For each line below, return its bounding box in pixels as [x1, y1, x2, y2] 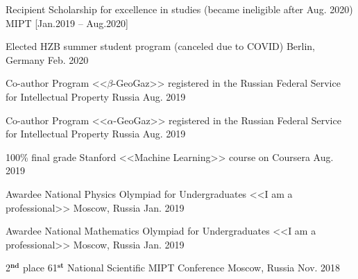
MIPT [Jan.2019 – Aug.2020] [6, 15, 128, 30]
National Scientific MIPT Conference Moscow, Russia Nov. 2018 [67, 260, 341, 275]
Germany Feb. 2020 [6, 52, 89, 67]
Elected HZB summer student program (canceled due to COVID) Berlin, [6, 39, 315, 53]
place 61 [22, 260, 58, 275]
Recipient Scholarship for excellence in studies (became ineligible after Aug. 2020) [6, 2, 353, 16]
